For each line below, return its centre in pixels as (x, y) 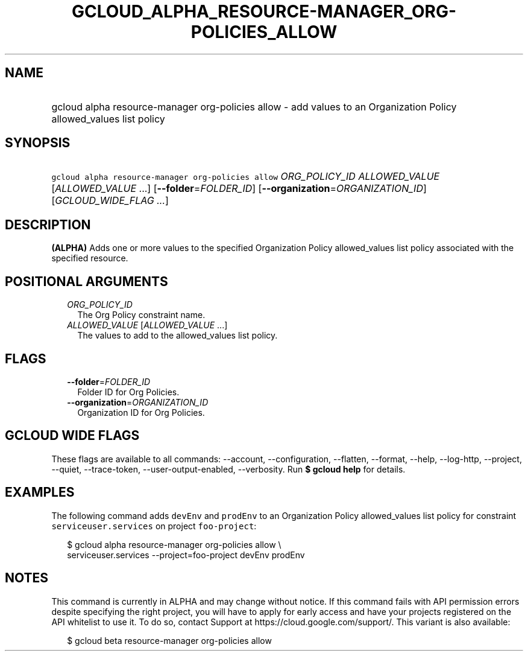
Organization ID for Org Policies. (141, 412)
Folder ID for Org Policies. (128, 392)
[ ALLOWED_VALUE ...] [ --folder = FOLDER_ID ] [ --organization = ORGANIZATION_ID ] (239, 189)
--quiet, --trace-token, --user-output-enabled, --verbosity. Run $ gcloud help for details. (228, 469)
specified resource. (90, 258)
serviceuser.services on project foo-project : (154, 526)
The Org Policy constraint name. (141, 315)
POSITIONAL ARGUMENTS (86, 281)
